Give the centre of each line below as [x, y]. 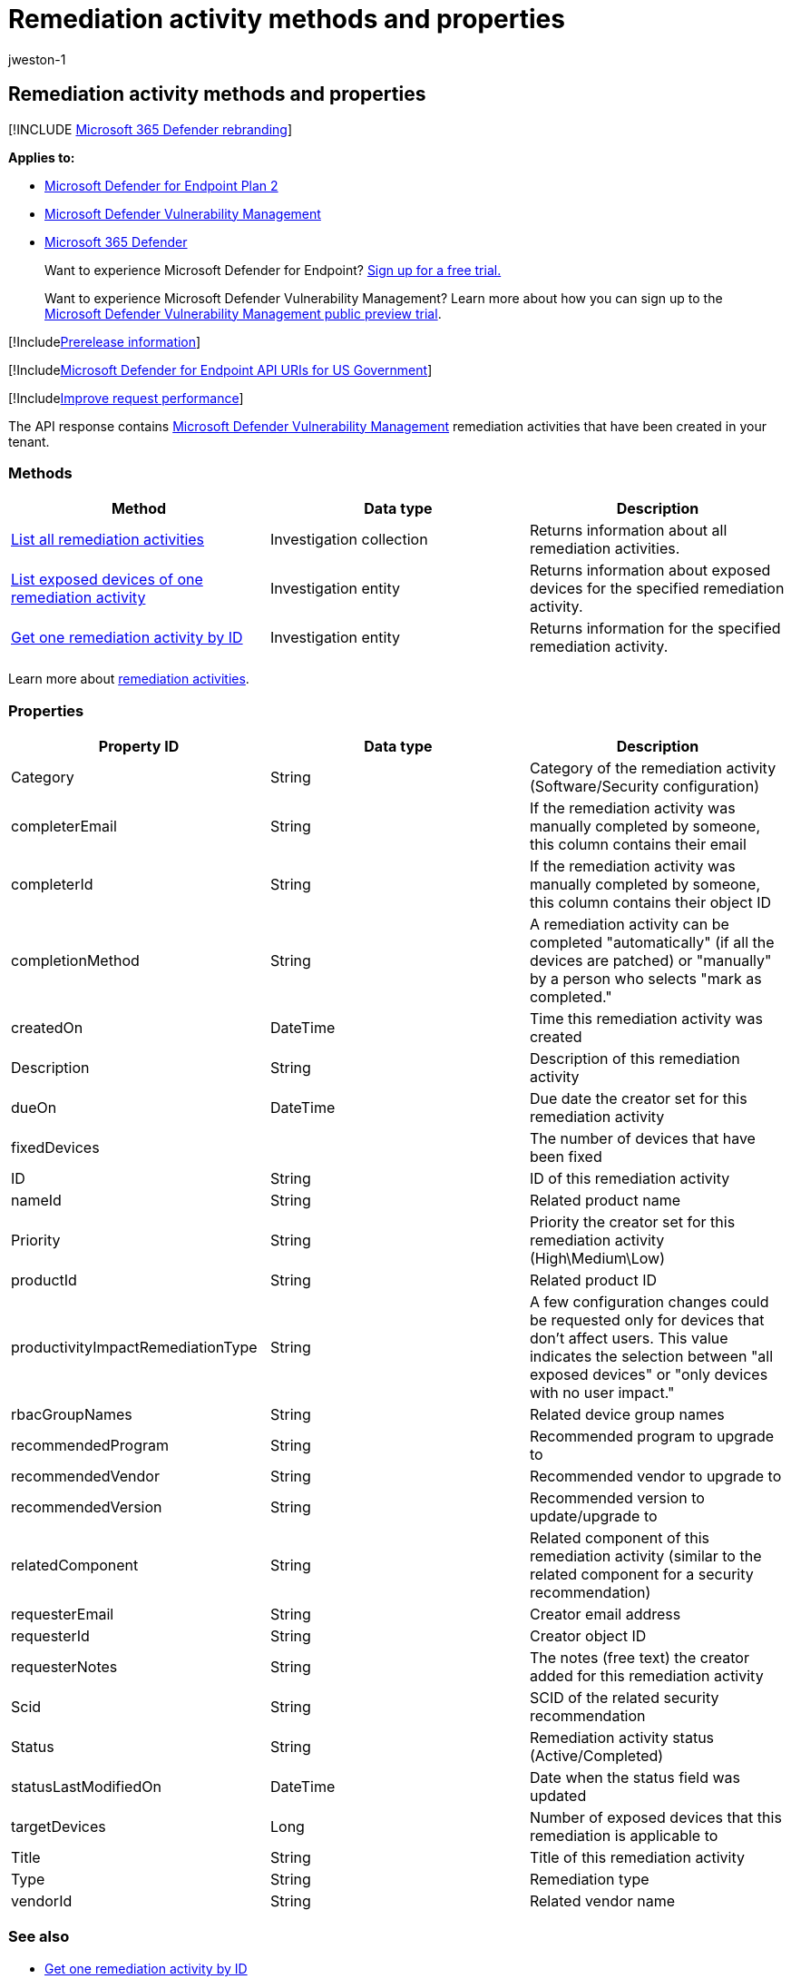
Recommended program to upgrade [652, 1437]
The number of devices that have [642, 1139]
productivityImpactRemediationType [134, 1348]
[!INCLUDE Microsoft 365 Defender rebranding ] [151, 129]
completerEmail [64, 827]
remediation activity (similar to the [645, 1556]
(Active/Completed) [596, 1756]
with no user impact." [602, 1393]
